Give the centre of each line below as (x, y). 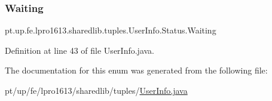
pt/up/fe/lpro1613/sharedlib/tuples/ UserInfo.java (96, 90)
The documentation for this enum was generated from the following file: (136, 70)
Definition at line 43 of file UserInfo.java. (80, 50)
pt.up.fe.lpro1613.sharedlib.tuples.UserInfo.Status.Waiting (111, 30)
